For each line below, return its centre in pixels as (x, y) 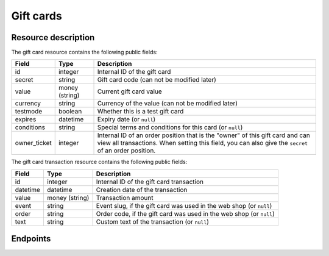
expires (26, 119)
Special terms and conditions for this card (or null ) (170, 127)
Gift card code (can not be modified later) (157, 80)
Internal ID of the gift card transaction (150, 182)
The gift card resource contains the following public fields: (84, 52)
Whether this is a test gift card (140, 112)
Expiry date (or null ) (126, 119)
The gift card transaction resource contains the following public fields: (99, 162)
